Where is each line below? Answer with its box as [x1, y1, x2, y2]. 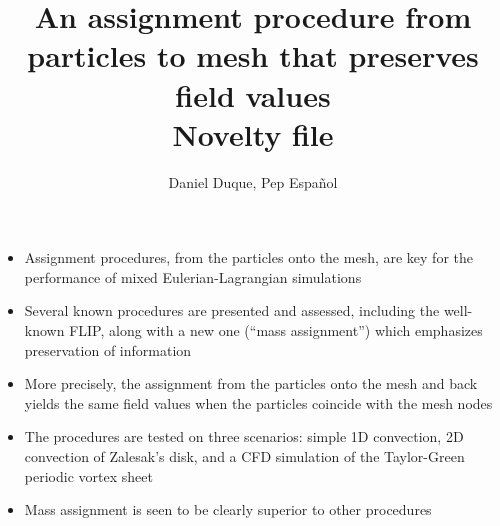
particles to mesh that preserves [27, 35, 479, 76]
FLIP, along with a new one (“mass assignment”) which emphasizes [69, 320, 483, 341]
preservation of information [24, 339, 192, 360]
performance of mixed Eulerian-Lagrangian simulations [24, 266, 362, 287]
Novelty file [172, 113, 334, 154]
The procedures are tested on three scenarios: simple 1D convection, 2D [24, 426, 464, 447]
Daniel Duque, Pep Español [168, 171, 338, 192]
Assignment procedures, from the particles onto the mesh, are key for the [24, 247, 473, 268]
